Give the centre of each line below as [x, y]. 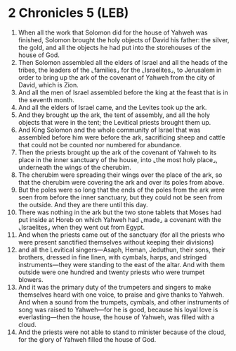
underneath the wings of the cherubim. [75, 167]
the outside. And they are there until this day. [83, 204]
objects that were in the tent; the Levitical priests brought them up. [114, 122]
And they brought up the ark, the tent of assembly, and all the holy [114, 115]
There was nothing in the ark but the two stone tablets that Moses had [120, 212]
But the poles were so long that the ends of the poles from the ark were [122, 190]
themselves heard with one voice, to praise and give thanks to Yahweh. [121, 295]
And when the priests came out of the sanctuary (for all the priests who [122, 235]
